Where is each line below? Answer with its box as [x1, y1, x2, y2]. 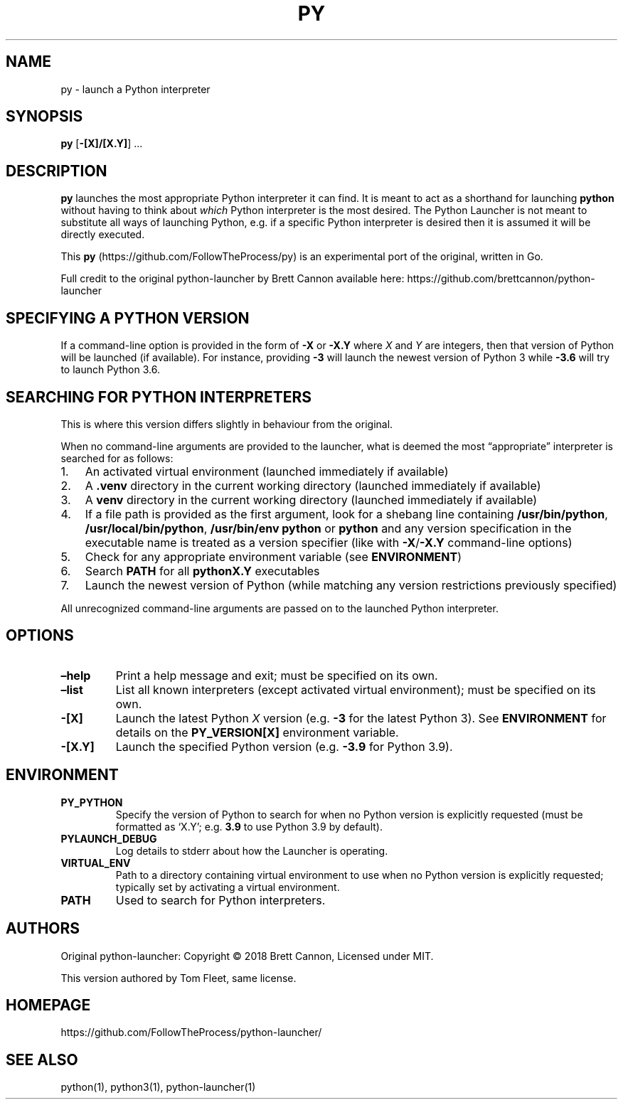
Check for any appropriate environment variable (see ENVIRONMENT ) [85, 549, 462, 564]
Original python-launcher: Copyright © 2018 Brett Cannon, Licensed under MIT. [60, 949, 434, 962]
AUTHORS [6, 919, 80, 938]
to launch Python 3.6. [60, 363, 160, 376]
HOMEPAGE [6, 995, 91, 1014]
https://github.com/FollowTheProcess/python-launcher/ [60, 1026, 322, 1039]
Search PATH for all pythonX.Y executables [85, 563, 320, 578]
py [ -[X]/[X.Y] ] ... [60, 137, 143, 150]
